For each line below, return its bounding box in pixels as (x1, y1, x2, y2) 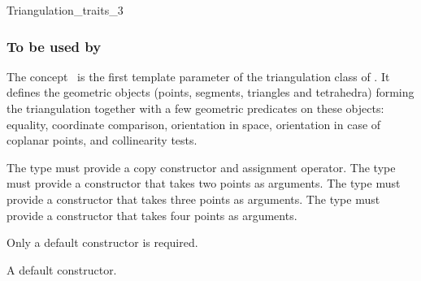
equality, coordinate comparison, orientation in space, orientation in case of (7, 115, 381, 132)
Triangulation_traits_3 (7, 2, 124, 18)
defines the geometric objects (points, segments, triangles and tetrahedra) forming (7, 84, 414, 101)
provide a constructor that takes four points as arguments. (7, 206, 297, 223)
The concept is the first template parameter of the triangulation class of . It (7, 67, 390, 84)
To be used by (7, 36, 102, 56)
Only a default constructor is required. (7, 234, 198, 251)
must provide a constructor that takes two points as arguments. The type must (7, 175, 401, 192)
